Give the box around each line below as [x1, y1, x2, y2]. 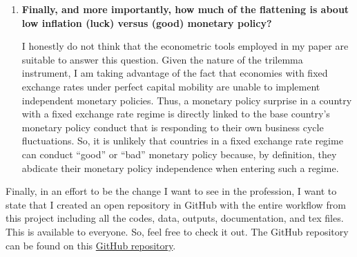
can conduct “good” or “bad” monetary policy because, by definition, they [21, 146, 337, 161]
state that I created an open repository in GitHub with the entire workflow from [6, 197, 346, 211]
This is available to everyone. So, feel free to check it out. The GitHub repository [6, 224, 349, 238]
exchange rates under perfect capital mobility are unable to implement [21, 79, 320, 93]
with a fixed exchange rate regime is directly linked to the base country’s [21, 106, 330, 121]
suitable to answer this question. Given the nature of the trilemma [21, 52, 303, 66]
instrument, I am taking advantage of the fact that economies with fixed [21, 66, 328, 80]
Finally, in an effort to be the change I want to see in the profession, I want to [6, 184, 337, 198]
